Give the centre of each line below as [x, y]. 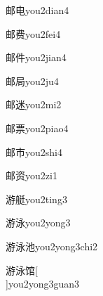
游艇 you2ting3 [36, 199]
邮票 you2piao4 [37, 128]
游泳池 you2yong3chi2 [52, 246]
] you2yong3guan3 [43, 284]
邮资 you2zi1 [32, 175]
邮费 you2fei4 [33, 33]
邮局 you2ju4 [32, 81]
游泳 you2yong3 [38, 223]
